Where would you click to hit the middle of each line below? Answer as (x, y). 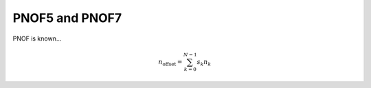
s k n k (204, 63)
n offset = (170, 63)
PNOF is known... (37, 38)
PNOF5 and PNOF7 (67, 18)
